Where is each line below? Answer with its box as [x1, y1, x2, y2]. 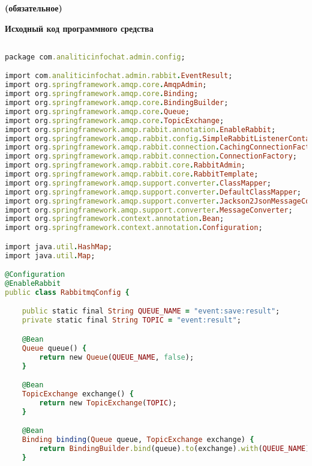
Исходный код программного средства [5, 22, 154, 34]
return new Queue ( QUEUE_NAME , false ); [39, 353, 194, 362]
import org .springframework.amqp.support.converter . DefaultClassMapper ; [5, 187, 301, 196]
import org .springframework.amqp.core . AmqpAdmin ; [5, 80, 207, 89]
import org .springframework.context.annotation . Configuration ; [5, 223, 263, 232]
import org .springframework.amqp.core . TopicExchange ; [5, 116, 224, 125]
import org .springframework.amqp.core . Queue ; [5, 107, 190, 116]
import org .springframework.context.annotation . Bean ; [5, 214, 224, 223]
